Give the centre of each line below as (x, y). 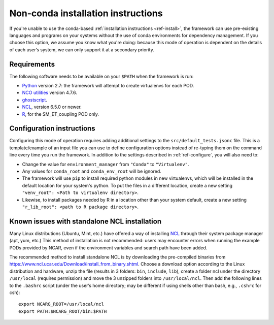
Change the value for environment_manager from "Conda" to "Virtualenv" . (106, 164)
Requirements (32, 64)
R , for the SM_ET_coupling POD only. (60, 114)
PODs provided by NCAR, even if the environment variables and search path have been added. (108, 248)
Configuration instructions (53, 129)
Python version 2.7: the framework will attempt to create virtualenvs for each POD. (108, 86)
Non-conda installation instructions (86, 13)
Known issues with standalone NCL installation (85, 221)
